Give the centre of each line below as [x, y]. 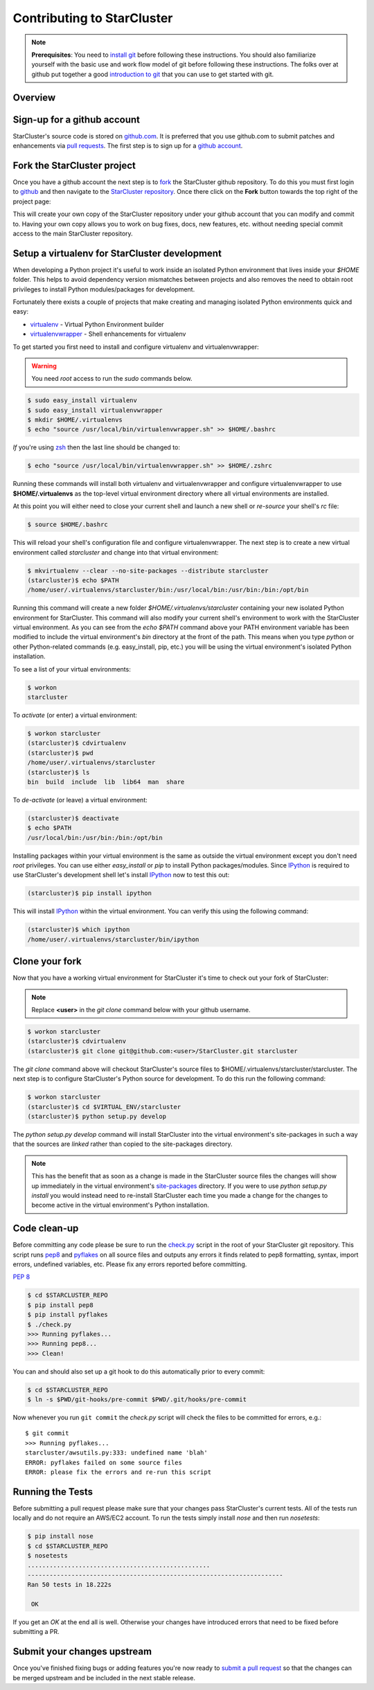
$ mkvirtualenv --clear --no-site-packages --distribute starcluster [148, 570]
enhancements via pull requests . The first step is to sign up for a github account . [128, 146]
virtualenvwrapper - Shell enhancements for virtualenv [108, 334]
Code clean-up [46, 1229]
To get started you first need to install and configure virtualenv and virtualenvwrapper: [136, 347]
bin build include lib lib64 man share [106, 782]
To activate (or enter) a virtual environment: [75, 715]
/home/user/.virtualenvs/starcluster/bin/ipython [113, 939]
